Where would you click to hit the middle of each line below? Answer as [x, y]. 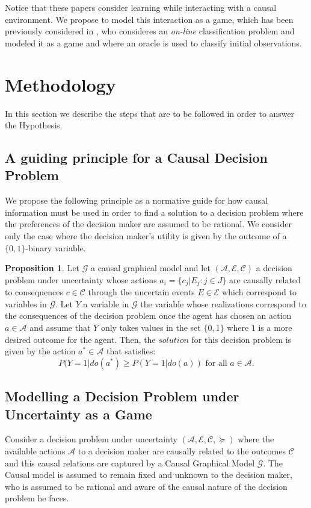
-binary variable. [56, 247]
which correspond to [259, 292]
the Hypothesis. [34, 125]
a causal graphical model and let [150, 268]
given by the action [40, 351]
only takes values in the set [151, 328]
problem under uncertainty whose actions [81, 279]
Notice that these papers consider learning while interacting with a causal [141, 7]
